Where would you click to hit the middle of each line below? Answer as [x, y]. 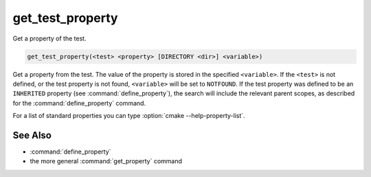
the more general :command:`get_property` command [106, 161]
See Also [32, 135]
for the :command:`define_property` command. [79, 103]
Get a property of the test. [49, 38]
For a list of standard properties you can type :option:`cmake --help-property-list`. [129, 116]
